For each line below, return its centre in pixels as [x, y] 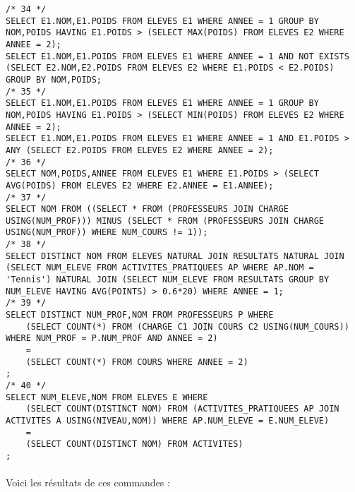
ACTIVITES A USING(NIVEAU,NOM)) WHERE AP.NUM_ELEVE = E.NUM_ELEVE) [168, 420]
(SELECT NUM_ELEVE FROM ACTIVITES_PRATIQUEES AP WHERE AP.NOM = [160, 268]
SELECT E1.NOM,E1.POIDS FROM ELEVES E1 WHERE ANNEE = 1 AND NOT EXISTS [177, 56]
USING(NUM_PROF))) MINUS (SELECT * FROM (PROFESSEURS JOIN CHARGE [165, 221]
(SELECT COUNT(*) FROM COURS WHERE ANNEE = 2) [137, 362]
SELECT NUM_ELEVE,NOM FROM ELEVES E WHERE [107, 397]
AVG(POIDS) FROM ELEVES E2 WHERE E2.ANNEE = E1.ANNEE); [140, 185]
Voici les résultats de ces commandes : [88, 482]
